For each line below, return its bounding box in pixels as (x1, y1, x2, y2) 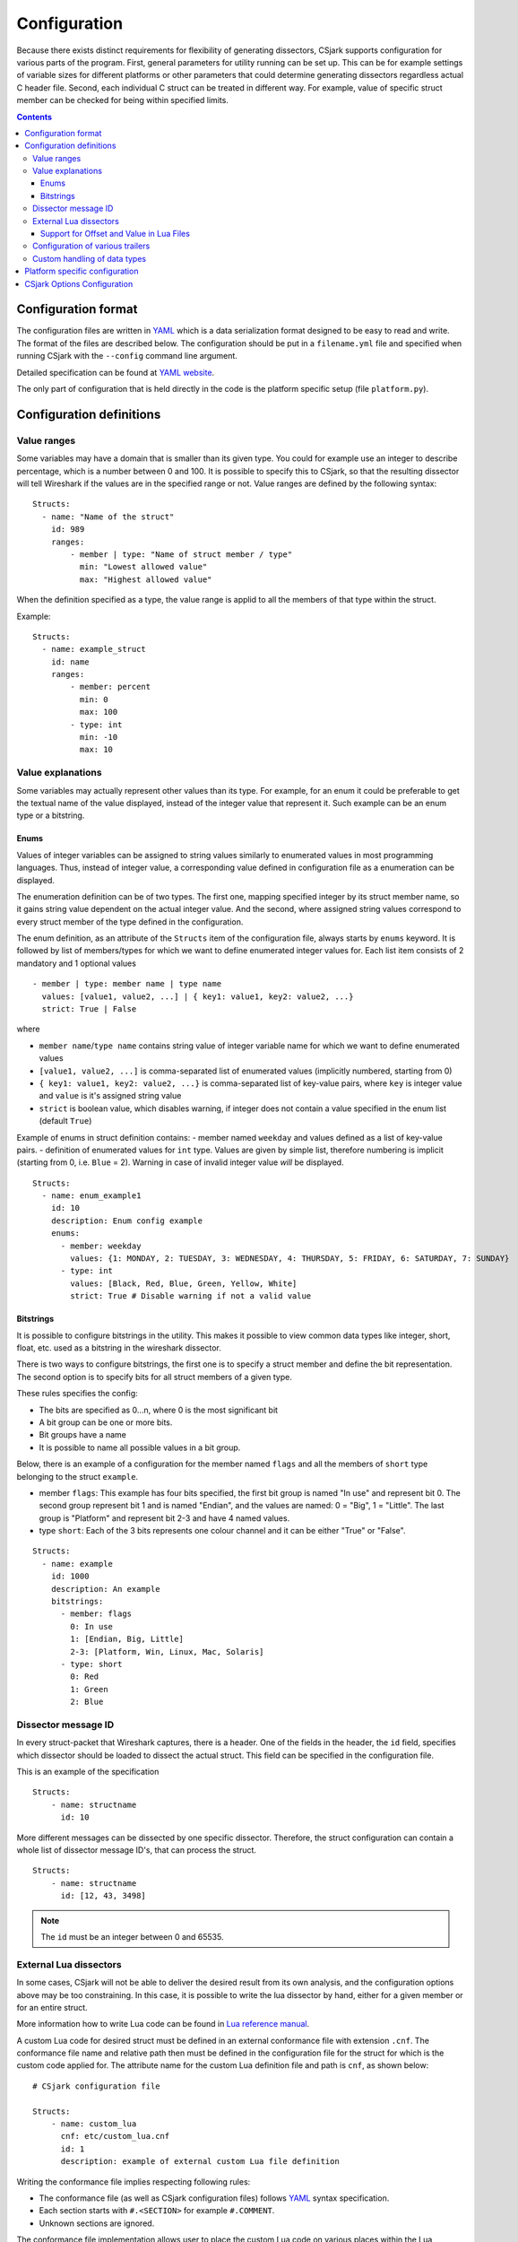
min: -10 (79, 732, 118, 743)
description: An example (50, 1584, 160, 1594)
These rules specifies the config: (16, 1388, 138, 1399)
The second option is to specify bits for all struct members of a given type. (16, 1371, 293, 1382)
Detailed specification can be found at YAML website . (16, 367, 215, 378)
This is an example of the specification (16, 1767, 160, 1777)
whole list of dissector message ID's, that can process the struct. (16, 1845, 257, 1855)
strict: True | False (41, 1004, 137, 1014)
